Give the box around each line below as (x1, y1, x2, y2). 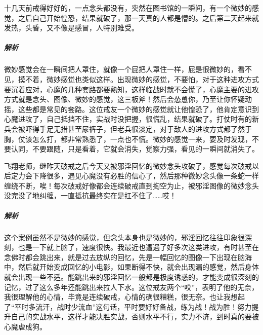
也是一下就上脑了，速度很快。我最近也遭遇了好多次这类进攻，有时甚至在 (18, 242, 259, 252)
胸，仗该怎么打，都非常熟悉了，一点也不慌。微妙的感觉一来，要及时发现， (4, 133, 252, 144)
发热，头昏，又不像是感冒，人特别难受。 (4, 22, 139, 33)
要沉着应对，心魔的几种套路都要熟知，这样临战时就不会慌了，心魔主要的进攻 (4, 84, 259, 94)
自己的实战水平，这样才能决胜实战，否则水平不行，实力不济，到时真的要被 (11, 311, 259, 322)
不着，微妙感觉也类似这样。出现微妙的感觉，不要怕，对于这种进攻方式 (25, 73, 259, 84)
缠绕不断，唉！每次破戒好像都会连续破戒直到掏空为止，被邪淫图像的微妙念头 (4, 180, 259, 191)
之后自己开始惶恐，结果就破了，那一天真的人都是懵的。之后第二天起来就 (18, 12, 259, 23)
